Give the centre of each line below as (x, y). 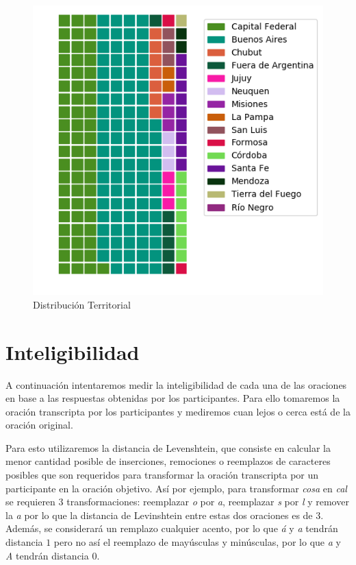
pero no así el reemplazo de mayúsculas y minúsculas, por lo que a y (197, 542)
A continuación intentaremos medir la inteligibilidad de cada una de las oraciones (176, 384)
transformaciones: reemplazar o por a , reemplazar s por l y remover (208, 502)
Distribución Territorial (82, 304)
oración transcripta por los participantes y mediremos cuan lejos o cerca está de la (178, 411)
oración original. (39, 425)
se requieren (30, 502)
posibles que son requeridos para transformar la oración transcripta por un (162, 475)
